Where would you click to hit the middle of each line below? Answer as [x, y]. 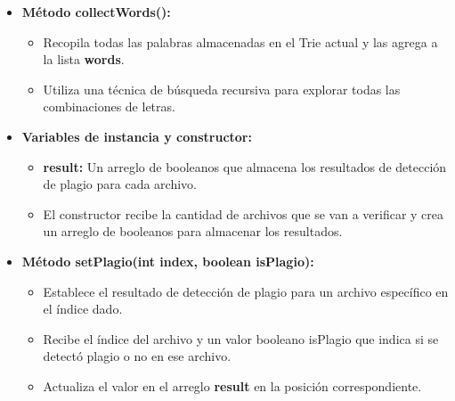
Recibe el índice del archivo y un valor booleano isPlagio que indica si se [241, 338]
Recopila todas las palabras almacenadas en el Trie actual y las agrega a [240, 41]
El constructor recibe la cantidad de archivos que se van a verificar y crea [244, 213]
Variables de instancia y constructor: [137, 136]
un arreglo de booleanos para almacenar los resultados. [193, 231]
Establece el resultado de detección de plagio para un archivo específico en [246, 291]
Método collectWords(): [96, 12]
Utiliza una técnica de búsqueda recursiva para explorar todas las [222, 89]
